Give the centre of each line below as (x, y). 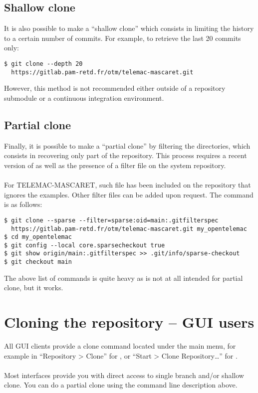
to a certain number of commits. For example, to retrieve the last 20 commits (123, 38)
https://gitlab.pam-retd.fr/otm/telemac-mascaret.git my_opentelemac (129, 229)
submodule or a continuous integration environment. (84, 98)
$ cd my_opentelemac (38, 237)
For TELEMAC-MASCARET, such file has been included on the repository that (128, 185)
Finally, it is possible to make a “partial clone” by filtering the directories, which (127, 145)
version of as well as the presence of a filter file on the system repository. (115, 165)
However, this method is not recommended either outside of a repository (115, 88)
